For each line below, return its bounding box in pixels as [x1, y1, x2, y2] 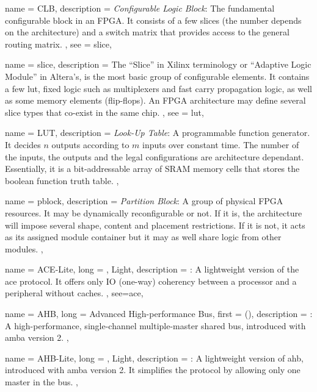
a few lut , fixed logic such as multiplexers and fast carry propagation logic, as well [5, 82, 312, 94]
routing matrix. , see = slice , [5, 37, 112, 50]
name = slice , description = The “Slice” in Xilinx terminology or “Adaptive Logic [5, 58, 312, 71]
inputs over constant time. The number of [142, 138, 299, 151]
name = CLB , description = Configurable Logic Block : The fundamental [5, 2, 275, 14]
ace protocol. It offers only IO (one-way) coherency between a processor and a [5, 274, 297, 287]
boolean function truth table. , [5, 174, 119, 187]
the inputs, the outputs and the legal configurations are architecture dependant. [5, 150, 304, 163]
